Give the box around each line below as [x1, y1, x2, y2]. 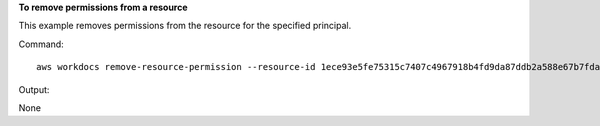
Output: [18, 83, 50, 95]
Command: [18, 38, 64, 50]
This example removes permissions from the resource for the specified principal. [18, 20, 352, 32]
